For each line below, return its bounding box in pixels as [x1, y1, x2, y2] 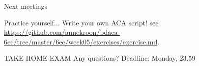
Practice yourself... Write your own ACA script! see [4, 17, 159, 27]
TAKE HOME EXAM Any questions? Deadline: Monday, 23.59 [4, 53, 196, 63]
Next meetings [4, 1, 47, 11]
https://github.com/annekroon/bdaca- [4, 27, 120, 37]
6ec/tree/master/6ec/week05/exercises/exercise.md [4, 36, 158, 46]
